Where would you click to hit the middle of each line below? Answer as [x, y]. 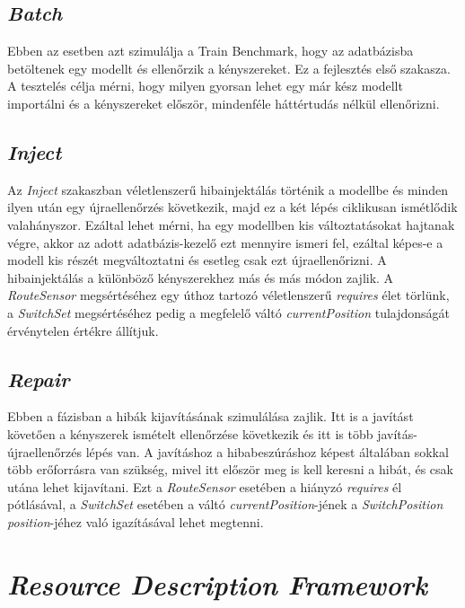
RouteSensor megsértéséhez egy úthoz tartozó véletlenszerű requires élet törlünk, [228, 295]
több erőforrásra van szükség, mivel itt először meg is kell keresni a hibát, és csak [230, 469]
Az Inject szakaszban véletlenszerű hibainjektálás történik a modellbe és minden [228, 189]
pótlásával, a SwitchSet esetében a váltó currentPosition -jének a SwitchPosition [225, 504]
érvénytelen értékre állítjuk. [83, 330]
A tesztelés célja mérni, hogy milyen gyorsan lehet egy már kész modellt [205, 86]
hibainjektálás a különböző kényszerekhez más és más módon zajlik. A [201, 277]
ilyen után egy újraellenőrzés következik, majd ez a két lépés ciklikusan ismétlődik [232, 207]
